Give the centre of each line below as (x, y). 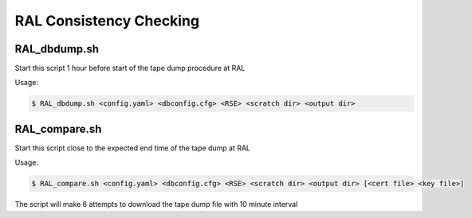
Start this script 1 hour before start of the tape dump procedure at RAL (130, 68)
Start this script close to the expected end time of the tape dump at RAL (133, 148)
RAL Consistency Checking (107, 21)
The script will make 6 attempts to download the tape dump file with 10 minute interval (156, 204)
